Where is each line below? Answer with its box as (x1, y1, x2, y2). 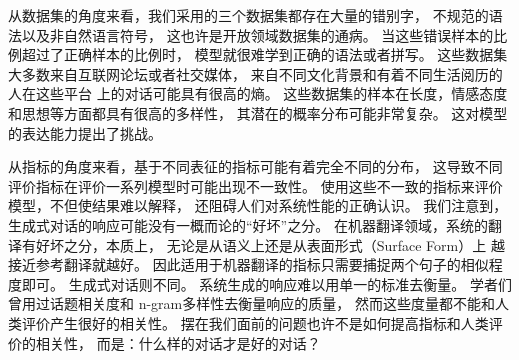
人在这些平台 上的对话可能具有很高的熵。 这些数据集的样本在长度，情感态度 (8, 83, 508, 104)
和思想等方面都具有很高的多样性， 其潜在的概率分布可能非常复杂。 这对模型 (8, 102, 508, 123)
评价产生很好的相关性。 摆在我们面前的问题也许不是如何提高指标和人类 (21, 312, 489, 333)
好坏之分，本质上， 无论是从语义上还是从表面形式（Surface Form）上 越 (35, 234, 505, 255)
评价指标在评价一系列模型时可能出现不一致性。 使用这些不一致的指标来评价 (8, 175, 503, 196)
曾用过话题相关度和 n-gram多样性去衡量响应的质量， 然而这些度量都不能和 (8, 293, 495, 314)
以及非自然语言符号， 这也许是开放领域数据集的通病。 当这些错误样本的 (21, 24, 494, 45)
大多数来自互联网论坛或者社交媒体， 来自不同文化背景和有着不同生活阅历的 (8, 63, 503, 84)
